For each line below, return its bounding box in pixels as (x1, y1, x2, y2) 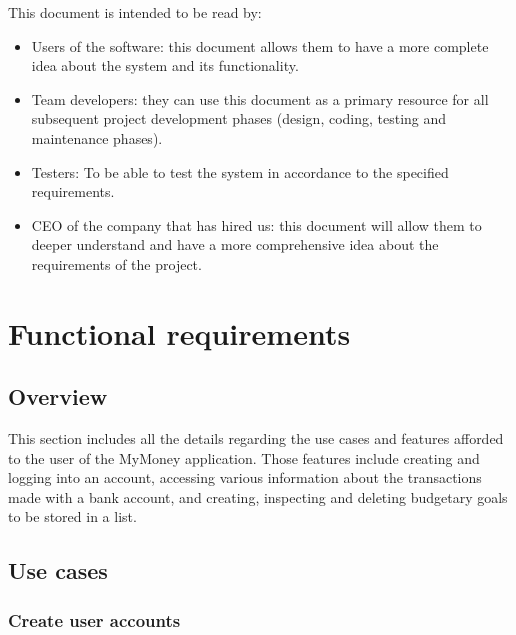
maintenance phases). (31, 127, 163, 148)
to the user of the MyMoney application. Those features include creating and (8, 447, 480, 468)
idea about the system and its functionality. (31, 55, 299, 76)
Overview (8, 381, 108, 412)
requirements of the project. (31, 253, 202, 274)
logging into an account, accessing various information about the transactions (8, 467, 482, 488)
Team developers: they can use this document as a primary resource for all (31, 88, 489, 109)
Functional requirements (8, 312, 351, 353)
